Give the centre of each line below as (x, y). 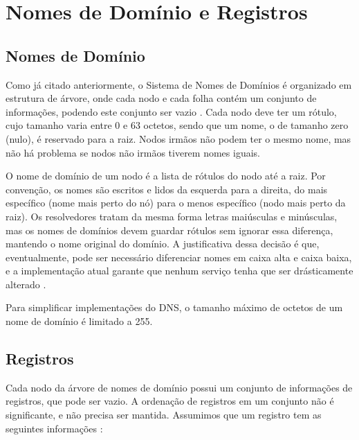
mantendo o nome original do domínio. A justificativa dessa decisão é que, (163, 244)
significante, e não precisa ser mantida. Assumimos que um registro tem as (164, 415)
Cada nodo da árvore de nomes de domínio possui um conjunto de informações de (179, 387)
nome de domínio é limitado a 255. (79, 321)
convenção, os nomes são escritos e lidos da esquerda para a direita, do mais (167, 189)
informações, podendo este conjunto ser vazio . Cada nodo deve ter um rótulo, (171, 111)
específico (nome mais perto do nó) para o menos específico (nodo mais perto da (176, 203)
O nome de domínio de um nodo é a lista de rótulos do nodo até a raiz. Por (166, 176)
